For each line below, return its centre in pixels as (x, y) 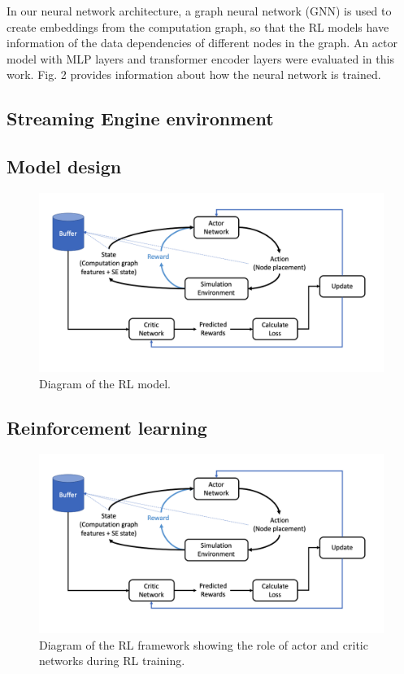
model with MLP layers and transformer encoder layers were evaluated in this (200, 58)
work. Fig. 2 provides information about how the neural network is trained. (194, 74)
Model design (64, 166)
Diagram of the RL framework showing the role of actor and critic (204, 644)
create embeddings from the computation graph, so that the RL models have (198, 26)
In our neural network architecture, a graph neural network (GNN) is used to (199, 11)
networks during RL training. (112, 661)
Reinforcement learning (107, 427)
